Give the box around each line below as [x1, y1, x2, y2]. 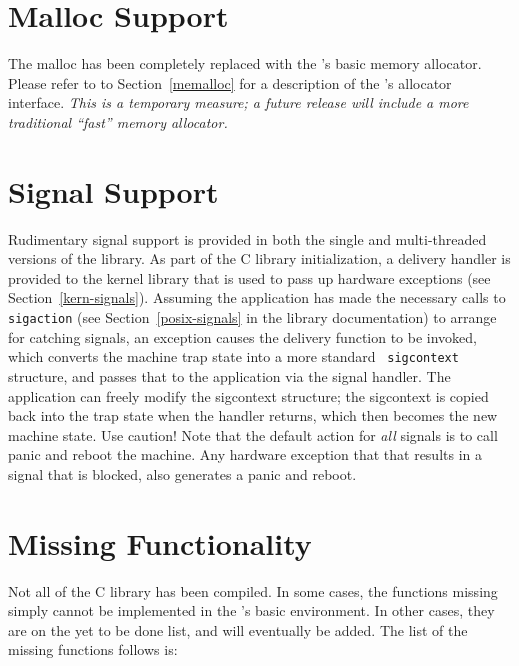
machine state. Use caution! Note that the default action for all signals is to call [8, 424, 498, 445]
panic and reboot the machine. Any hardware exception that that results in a [8, 444, 482, 465]
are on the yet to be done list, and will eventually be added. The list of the [8, 619, 468, 640]
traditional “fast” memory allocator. [8, 111, 228, 132]
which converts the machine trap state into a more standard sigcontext [8, 346, 459, 367]
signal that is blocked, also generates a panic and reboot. [8, 463, 357, 484]
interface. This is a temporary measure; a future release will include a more [8, 92, 469, 113]
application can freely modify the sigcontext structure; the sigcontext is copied [8, 385, 489, 406]
